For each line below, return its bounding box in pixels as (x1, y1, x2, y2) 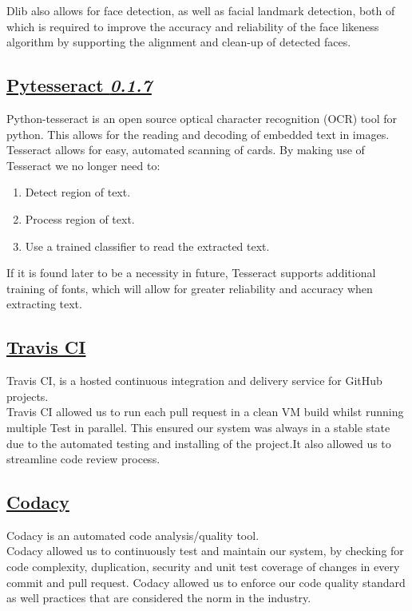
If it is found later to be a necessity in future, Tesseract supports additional (6, 264, 376, 281)
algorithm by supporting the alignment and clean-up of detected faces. (6, 34, 351, 50)
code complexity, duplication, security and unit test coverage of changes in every (6, 558, 400, 575)
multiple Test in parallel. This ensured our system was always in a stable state (6, 419, 390, 435)
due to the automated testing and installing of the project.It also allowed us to (6, 434, 391, 451)
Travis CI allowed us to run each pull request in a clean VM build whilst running (6, 403, 404, 420)
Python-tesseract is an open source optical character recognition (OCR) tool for (6, 109, 397, 126)
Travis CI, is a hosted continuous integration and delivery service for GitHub (6, 372, 382, 389)
